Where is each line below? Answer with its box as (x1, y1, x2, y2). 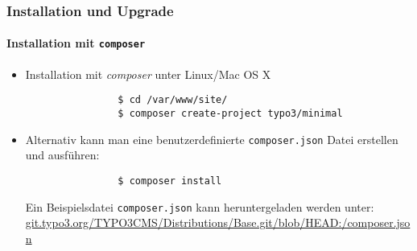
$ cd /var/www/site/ (118, 94, 228, 106)
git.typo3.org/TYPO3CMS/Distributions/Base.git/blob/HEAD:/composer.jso (25, 214, 411, 231)
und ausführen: (25, 146, 100, 163)
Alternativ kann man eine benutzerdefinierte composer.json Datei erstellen (25, 130, 398, 147)
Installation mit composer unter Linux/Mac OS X (25, 65, 271, 82)
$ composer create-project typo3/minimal (118, 107, 343, 119)
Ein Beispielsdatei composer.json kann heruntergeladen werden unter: (25, 198, 374, 215)
